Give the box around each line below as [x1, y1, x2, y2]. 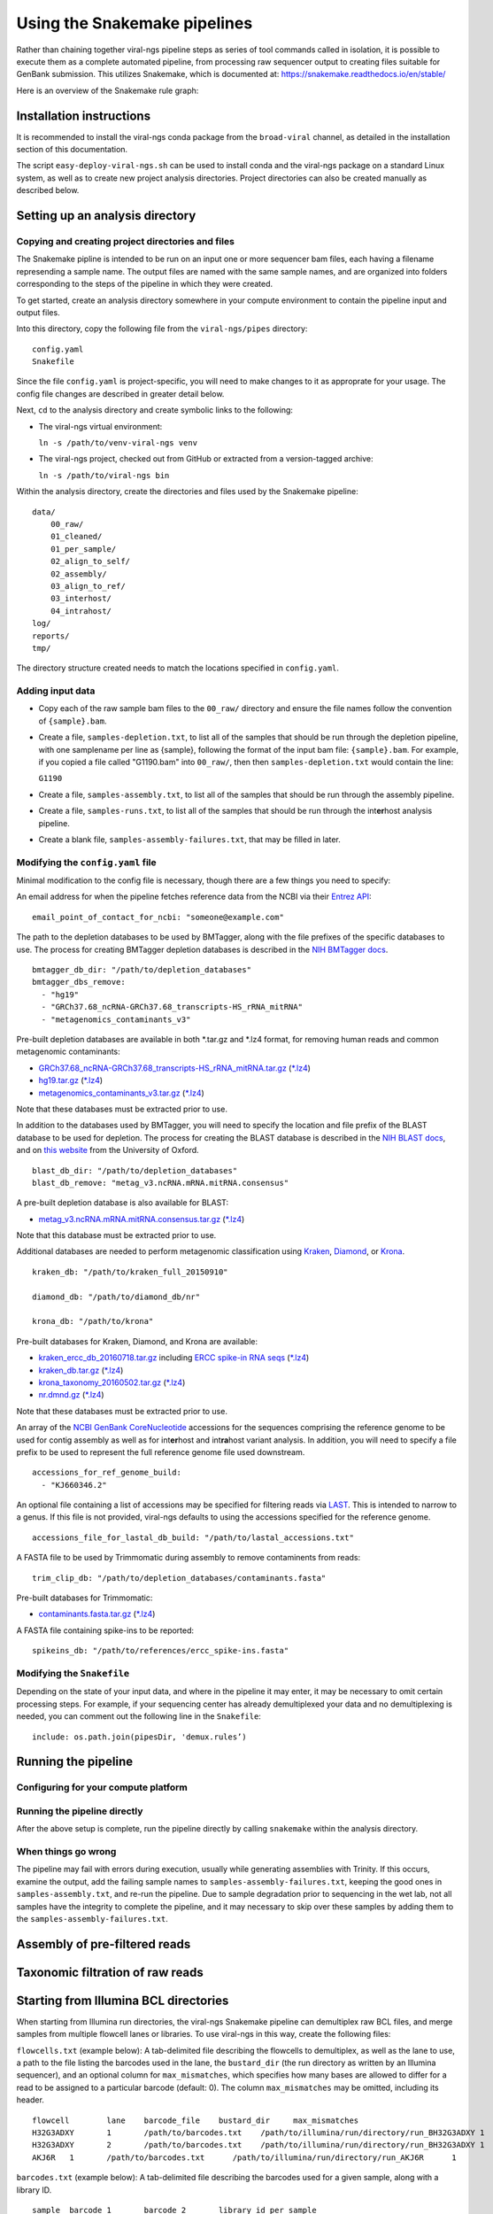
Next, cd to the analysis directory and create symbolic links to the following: [16, 405, 294, 415]
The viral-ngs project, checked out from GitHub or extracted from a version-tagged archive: [38, 453, 374, 464]
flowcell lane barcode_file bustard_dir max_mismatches [32, 2115, 359, 2125]
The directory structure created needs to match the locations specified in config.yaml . [16, 662, 340, 673]
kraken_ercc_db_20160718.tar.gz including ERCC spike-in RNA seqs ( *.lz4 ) [38, 1352, 310, 1363]
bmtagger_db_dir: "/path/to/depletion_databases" [32, 965, 252, 975]
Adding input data [16, 685, 96, 697]
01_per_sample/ [50, 544, 117, 553]
